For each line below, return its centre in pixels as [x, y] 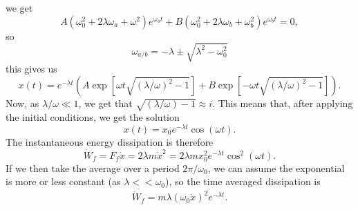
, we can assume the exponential [276, 168]
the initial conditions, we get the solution [93, 117]
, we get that [105, 103]
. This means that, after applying [283, 103]
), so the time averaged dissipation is [243, 181]
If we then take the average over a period [93, 168]
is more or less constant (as [63, 181]
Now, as [22, 103]
